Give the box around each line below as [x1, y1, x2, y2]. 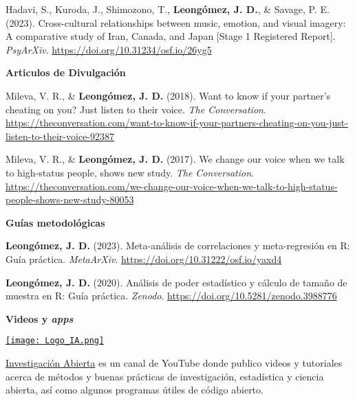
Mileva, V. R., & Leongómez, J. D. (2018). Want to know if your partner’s [6, 88, 331, 102]
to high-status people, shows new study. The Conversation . [6, 165, 254, 179]
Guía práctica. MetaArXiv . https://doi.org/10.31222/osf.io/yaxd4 [6, 251, 282, 266]
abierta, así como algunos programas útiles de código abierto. [6, 382, 263, 397]
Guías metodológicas [6, 215, 105, 229]
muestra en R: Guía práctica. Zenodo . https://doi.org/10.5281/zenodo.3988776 [6, 288, 337, 303]
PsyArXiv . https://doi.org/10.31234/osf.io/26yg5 [6, 42, 212, 56]
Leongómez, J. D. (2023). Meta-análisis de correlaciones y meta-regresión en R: [6, 238, 350, 253]
